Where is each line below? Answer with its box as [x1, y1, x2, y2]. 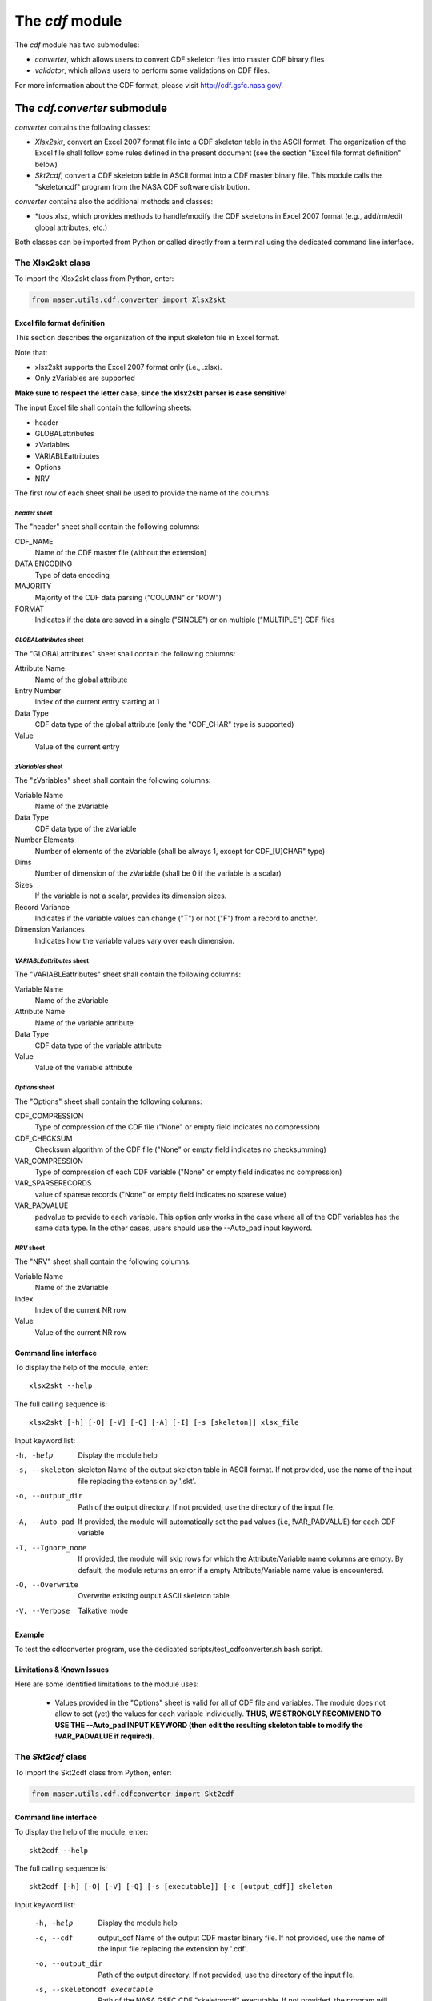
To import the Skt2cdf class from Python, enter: [14, 1768, 172, 1778]
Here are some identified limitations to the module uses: [14, 1679, 199, 1689]
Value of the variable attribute [34, 1063, 133, 1073]
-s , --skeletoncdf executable [34, 1985, 154, 1995]
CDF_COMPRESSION [14, 1111, 84, 1121]
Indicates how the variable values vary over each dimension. [34, 936, 235, 945]
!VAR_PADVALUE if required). [54, 1731, 155, 1741]
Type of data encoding [34, 570, 110, 579]
